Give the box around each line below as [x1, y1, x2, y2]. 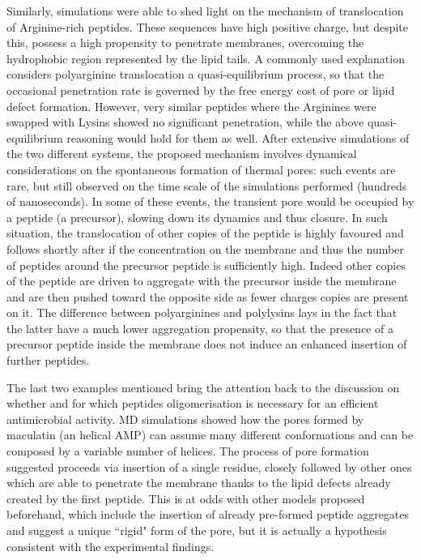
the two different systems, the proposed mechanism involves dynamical [6, 145, 357, 162]
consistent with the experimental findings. [6, 537, 215, 554]
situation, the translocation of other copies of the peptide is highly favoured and [6, 224, 404, 242]
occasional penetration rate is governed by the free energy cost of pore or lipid [6, 81, 395, 98]
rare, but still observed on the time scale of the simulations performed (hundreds [6, 177, 407, 194]
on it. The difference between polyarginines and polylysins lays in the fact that [6, 304, 398, 321]
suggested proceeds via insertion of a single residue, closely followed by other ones [6, 458, 412, 475]
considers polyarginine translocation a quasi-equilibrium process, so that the [6, 66, 385, 83]
